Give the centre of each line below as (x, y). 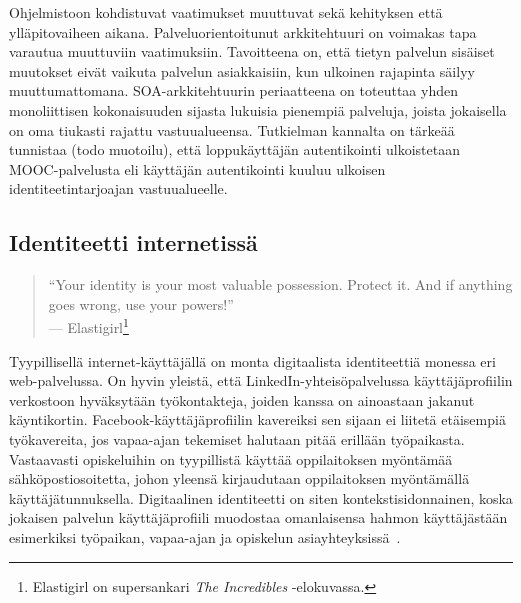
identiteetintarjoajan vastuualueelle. (118, 188)
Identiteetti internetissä (133, 242)
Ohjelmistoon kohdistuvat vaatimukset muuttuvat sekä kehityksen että (226, 12)
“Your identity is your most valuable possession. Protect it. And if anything (280, 284)
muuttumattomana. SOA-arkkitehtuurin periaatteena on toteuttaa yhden (233, 90)
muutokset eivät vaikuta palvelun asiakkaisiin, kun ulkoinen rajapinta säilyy (242, 70)
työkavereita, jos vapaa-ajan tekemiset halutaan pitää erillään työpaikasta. (237, 438)
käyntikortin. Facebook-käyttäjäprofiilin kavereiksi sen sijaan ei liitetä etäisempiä (257, 419)
